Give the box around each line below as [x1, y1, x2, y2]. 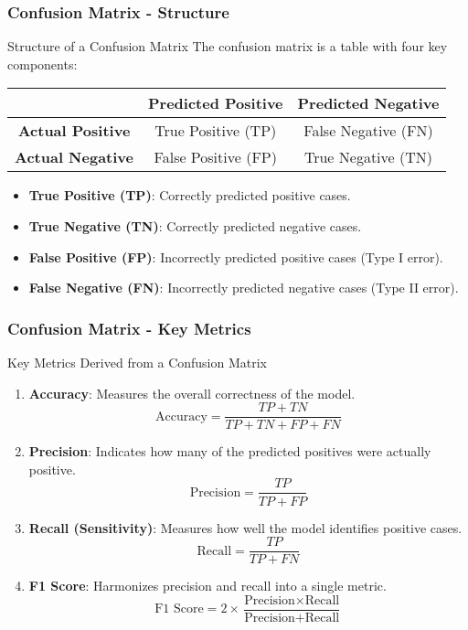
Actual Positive [17, 120, 131, 142]
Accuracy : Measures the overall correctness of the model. [28, 383, 356, 402]
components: [7, 54, 78, 73]
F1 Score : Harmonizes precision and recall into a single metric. [28, 576, 387, 595]
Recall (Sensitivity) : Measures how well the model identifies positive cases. [28, 518, 463, 537]
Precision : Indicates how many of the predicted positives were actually [28, 442, 431, 461]
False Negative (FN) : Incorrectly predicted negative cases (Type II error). [28, 278, 459, 297]
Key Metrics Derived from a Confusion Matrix [7, 353, 268, 371]
